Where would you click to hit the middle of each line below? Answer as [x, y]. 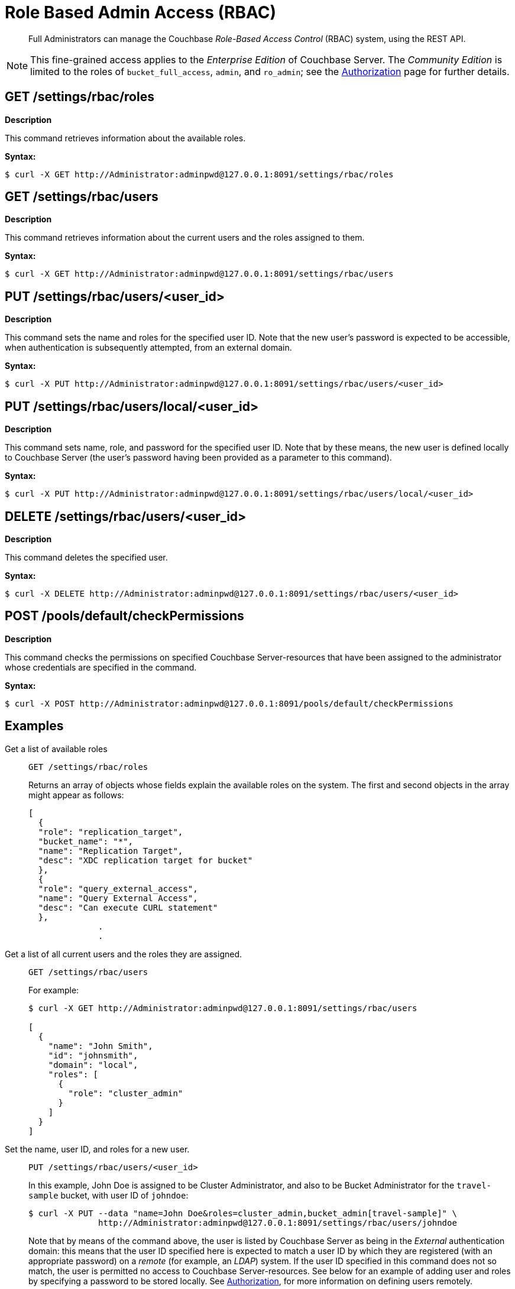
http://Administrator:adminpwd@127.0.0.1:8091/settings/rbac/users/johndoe [278, 1222]
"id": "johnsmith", [93, 1055]
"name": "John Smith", [101, 1046]
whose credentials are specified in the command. [101, 667]
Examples [34, 726]
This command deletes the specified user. [86, 557]
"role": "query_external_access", [118, 888]
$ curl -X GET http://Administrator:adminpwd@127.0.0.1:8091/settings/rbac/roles [199, 174]
